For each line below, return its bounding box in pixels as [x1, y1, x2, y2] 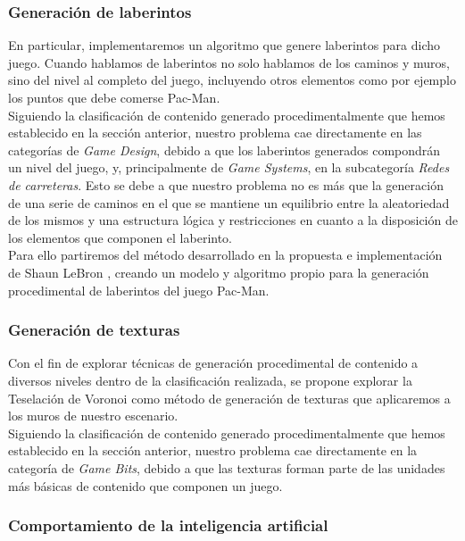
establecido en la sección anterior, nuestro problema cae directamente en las [8, 123, 422, 142]
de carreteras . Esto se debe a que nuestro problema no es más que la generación [8, 175, 444, 194]
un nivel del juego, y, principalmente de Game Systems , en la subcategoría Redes [8, 158, 450, 177]
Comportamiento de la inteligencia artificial [8, 514, 328, 537]
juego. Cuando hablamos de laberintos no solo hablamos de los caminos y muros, [8, 53, 450, 71]
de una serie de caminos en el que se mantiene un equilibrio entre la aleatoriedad [8, 193, 450, 212]
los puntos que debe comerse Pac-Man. [8, 88, 220, 106]
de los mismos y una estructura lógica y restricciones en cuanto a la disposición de [8, 211, 458, 229]
